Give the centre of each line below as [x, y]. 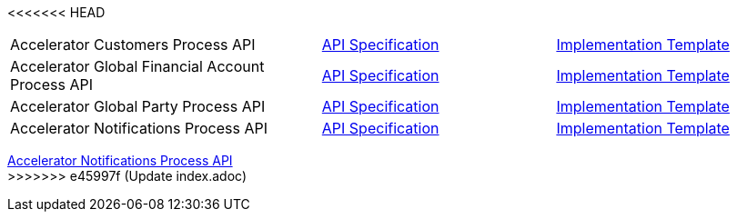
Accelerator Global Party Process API [138, 106]
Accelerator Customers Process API [133, 45]
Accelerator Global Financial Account [137, 66]
